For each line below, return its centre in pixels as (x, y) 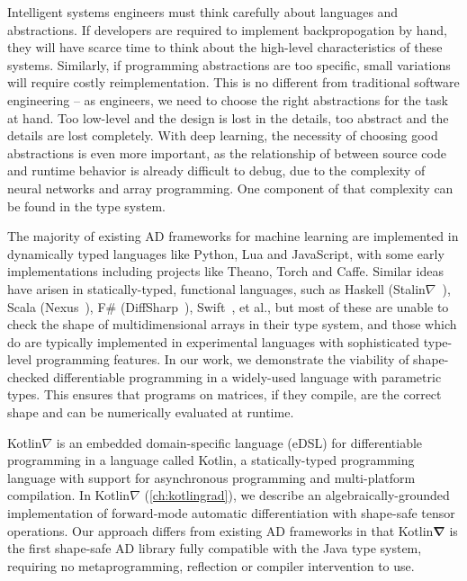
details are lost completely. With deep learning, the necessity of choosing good (223, 135)
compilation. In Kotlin (69, 495)
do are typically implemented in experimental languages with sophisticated (214, 341)
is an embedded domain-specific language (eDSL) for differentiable (239, 442)
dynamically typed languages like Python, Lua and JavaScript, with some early (226, 253)
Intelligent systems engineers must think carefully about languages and (203, 12)
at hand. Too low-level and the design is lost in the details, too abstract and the (228, 117)
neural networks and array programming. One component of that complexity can (230, 188)
